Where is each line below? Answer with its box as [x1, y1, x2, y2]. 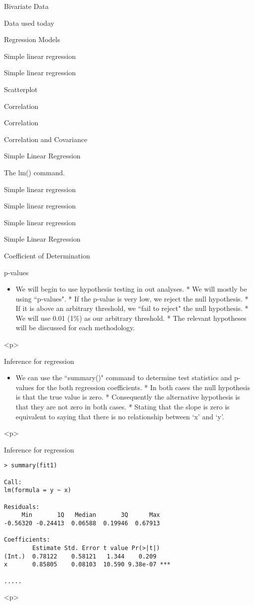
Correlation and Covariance [4, 134, 88, 144]
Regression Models [4, 34, 60, 45]
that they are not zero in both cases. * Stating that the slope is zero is [15, 402, 230, 412]
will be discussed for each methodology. [15, 322, 135, 333]
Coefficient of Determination [4, 250, 90, 260]
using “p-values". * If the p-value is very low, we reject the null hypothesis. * [15, 293, 249, 303]
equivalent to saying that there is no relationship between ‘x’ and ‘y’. [15, 411, 224, 421]
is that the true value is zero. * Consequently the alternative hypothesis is [15, 392, 240, 402]
